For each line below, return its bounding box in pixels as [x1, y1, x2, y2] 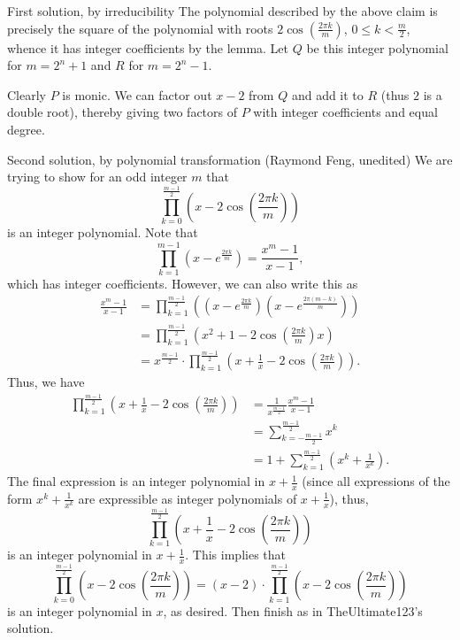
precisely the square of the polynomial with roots [7, 19, 273, 37]
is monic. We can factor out [62, 85, 212, 104]
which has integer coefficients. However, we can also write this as [7, 274, 358, 292]
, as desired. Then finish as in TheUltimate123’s [163, 601, 423, 620]
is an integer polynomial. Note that [7, 223, 198, 242]
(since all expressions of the [302, 472, 450, 490]
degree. [7, 120, 45, 138]
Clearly [7, 85, 46, 104]
